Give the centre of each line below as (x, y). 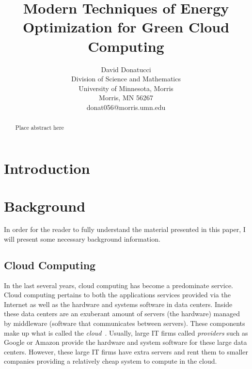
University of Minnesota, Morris (126, 88)
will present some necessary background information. (82, 238)
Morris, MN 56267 (126, 98)
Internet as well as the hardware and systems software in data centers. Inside (118, 304)
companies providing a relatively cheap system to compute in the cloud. (110, 361)
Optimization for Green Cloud (126, 27)
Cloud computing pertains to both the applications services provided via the (117, 295)
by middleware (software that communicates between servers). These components (125, 323)
